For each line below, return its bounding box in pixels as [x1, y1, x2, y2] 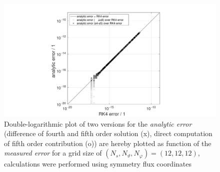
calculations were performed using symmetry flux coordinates [4, 159, 192, 169]
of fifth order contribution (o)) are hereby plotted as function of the [4, 138, 211, 148]
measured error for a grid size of [4, 148, 102, 158]
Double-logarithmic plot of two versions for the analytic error [4, 118, 192, 129]
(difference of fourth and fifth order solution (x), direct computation [4, 128, 212, 139]
